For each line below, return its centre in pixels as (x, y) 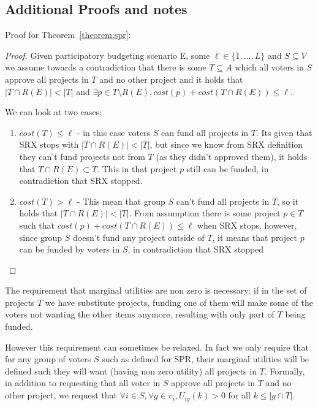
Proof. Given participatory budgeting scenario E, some (108, 55)
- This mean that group (121, 201)
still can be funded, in (228, 168)
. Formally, (285, 371)
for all (239, 395)
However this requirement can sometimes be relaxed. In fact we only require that (157, 347)
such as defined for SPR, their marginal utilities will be (206, 359)
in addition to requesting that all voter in (83, 383)
